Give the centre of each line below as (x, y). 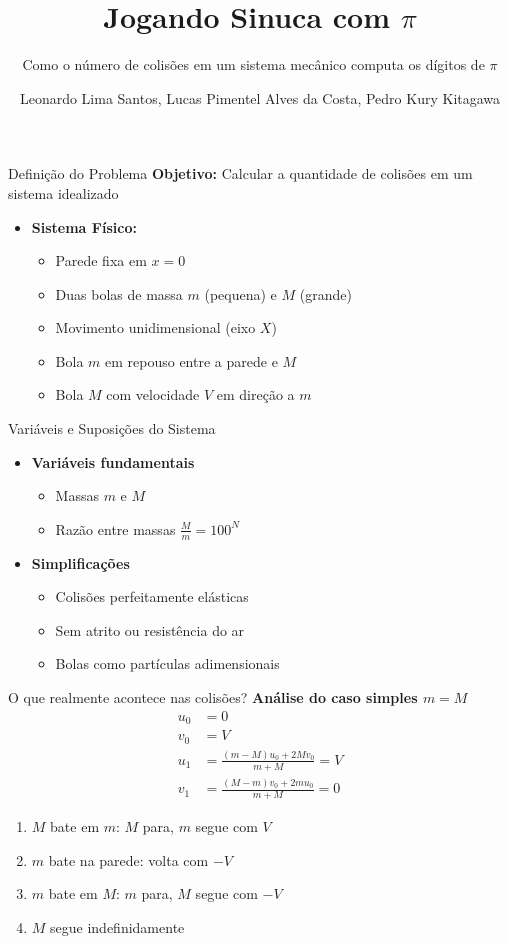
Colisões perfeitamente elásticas (152, 596)
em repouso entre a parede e (191, 360)
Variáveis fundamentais (113, 461)
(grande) (325, 293)
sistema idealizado (63, 192)
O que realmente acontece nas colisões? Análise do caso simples (213, 697)
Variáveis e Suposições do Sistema (112, 428)
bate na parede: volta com (128, 859)
